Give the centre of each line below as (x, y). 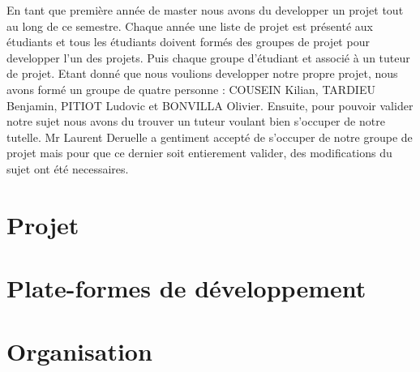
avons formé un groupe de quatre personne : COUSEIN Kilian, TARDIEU (191, 89)
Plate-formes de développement (186, 288)
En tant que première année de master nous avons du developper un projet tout (205, 10)
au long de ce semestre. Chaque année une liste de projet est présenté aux (190, 26)
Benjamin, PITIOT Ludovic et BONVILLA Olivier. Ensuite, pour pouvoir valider (210, 105)
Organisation (79, 351)
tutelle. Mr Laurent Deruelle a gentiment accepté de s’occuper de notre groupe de (210, 137)
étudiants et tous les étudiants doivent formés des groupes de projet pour (188, 42)
